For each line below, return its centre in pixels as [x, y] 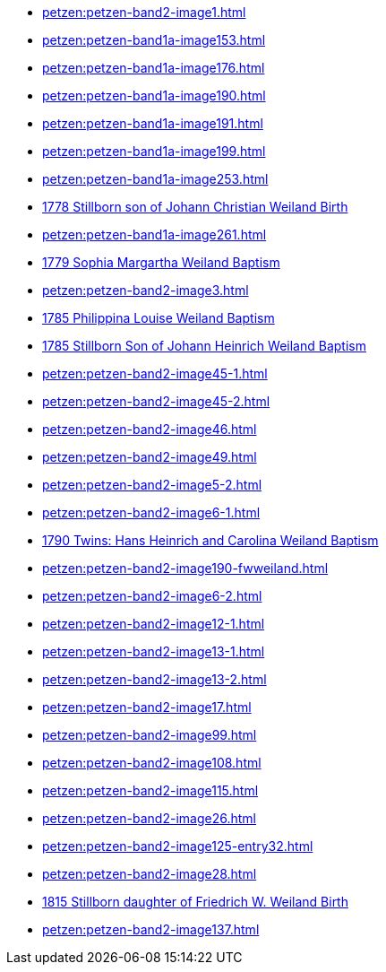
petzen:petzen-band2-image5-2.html [152, 485]
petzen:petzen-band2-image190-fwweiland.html [185, 568]
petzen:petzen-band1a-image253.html [155, 179]
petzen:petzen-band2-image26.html [149, 818]
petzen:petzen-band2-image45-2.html [156, 401]
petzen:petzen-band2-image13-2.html [154, 679]
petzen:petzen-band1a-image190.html [154, 95]
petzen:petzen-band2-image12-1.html [154, 624]
